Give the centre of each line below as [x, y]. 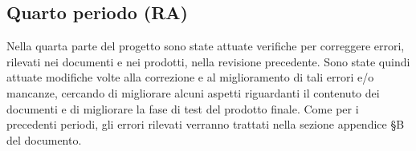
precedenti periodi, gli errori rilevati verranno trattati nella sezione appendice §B [206, 124]
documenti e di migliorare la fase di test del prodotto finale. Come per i [183, 108]
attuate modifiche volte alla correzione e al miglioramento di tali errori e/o [190, 77]
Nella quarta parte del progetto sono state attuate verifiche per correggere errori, [206, 46]
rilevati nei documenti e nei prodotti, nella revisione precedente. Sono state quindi [208, 61]
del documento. [44, 139]
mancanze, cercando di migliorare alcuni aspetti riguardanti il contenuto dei [193, 92]
